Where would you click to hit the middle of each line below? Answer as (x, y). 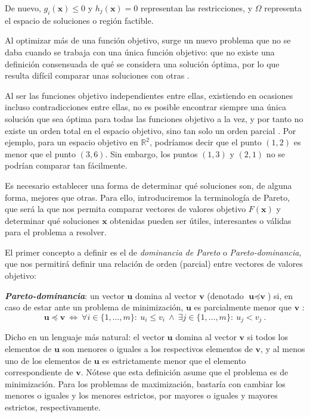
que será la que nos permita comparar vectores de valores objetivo (125, 209)
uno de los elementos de (48, 360)
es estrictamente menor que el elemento (174, 360)
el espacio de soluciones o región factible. (79, 20)
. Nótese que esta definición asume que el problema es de (185, 372)
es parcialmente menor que (243, 307)
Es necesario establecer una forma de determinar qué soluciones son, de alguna (148, 185)
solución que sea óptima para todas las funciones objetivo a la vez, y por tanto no (154, 118)
